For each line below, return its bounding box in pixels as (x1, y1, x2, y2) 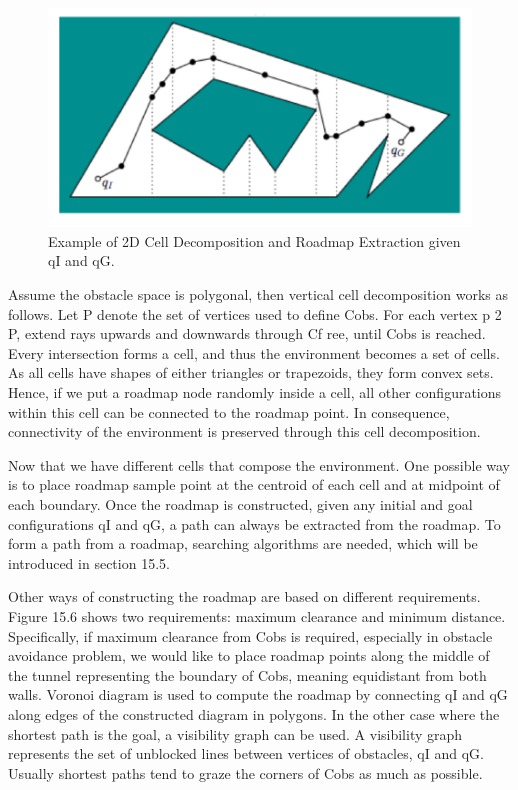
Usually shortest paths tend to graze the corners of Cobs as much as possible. (8, 762, 483, 783)
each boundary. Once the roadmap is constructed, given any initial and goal (8, 494, 473, 515)
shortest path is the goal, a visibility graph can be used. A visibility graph (8, 723, 463, 744)
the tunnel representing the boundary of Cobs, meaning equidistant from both (8, 664, 487, 685)
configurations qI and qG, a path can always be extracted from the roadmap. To (8, 513, 501, 534)
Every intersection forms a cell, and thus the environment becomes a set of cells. (8, 342, 500, 363)
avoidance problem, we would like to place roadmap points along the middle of (8, 645, 490, 666)
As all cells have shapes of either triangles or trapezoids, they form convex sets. (8, 362, 494, 383)
